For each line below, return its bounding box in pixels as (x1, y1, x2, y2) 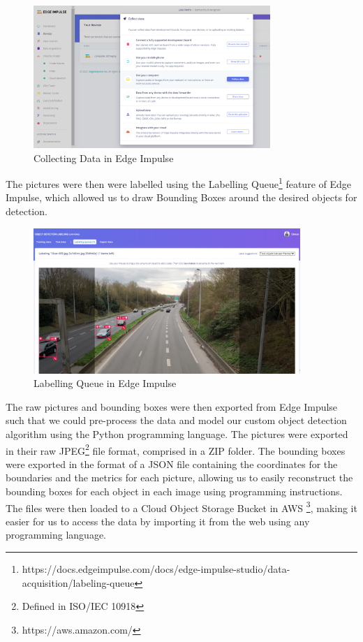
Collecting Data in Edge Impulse (34, 150, 174, 165)
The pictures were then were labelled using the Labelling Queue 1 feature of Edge (6, 175, 351, 191)
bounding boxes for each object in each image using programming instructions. (6, 484, 343, 498)
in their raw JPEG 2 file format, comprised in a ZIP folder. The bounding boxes (6, 441, 346, 458)
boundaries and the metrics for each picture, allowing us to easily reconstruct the (6, 470, 353, 485)
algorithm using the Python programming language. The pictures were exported (6, 426, 348, 441)
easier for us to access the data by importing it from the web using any (6, 513, 310, 528)
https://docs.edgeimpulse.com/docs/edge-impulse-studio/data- (22, 562, 290, 576)
